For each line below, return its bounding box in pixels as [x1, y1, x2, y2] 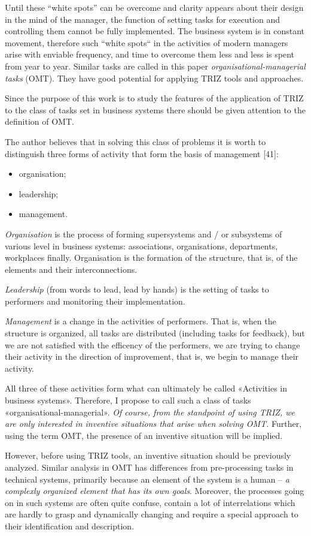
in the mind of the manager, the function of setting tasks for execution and [5, 13, 280, 25]
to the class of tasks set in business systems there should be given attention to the [5, 103, 306, 116]
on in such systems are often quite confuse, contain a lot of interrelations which [5, 496, 295, 508]
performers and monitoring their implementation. [5, 294, 185, 307]
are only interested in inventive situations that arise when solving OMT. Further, [5, 417, 302, 430]
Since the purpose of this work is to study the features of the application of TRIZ [5, 92, 304, 104]
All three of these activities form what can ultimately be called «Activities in [5, 382, 288, 395]
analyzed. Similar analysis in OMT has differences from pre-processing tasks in [5, 461, 294, 473]
